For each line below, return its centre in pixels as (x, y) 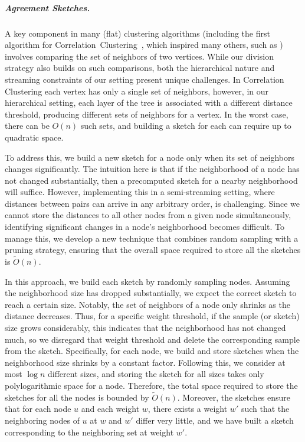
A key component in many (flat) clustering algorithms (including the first (137, 33)
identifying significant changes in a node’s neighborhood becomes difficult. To (145, 227)
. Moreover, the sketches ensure (234, 397)
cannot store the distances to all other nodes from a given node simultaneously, (148, 215)
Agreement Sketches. (47, 7)
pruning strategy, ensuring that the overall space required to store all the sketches (153, 250)
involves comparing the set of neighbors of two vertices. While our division (139, 56)
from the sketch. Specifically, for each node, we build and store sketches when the (152, 351)
